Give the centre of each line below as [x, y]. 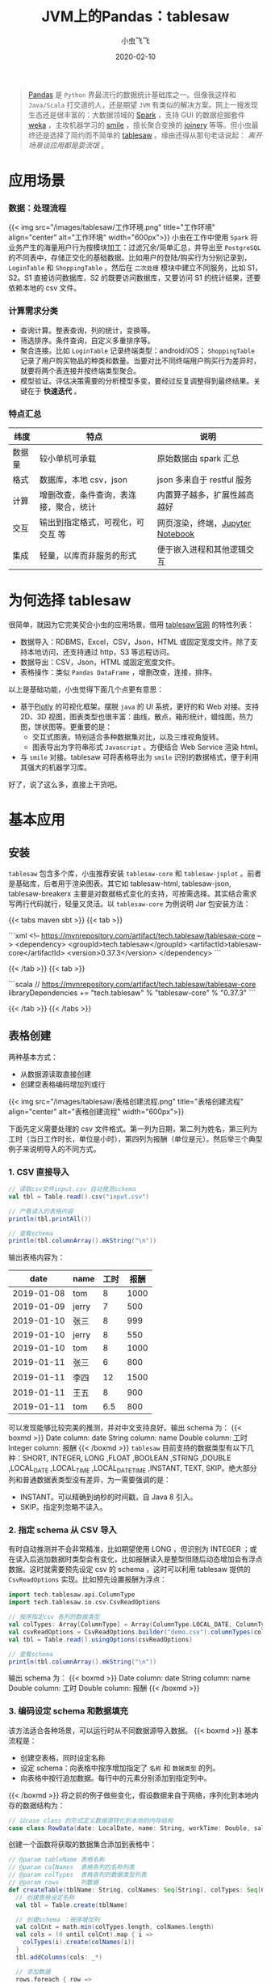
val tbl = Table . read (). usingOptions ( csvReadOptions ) [101, 1639]
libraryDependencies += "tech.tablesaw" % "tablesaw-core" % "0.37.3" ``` [132, 993]
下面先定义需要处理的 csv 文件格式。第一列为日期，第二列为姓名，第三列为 [133, 1129]
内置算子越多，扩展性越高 [205, 495]
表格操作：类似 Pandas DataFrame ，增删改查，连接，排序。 [118, 672]
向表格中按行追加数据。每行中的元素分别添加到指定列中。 [115, 1777]
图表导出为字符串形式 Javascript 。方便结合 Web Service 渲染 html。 [147, 747]
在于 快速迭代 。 [54, 391]
